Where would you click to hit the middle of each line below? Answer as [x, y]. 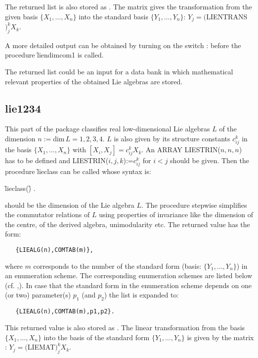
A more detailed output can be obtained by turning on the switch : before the [123, 45]
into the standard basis [114, 16]
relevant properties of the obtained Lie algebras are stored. [94, 81]
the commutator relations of [47, 214]
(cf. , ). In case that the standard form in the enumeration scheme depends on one [128, 285]
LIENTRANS [227, 16]
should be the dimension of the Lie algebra [70, 205]
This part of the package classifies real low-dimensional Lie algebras [107, 129]
